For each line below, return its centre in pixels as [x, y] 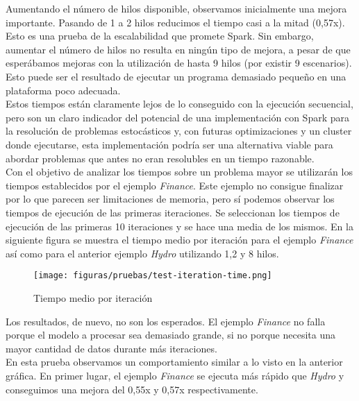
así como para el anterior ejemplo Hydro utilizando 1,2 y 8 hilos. [142, 253]
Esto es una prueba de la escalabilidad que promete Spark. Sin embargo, [160, 36]
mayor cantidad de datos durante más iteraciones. [111, 348]
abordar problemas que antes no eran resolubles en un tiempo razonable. [160, 158]
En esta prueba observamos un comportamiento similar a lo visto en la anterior [174, 362]
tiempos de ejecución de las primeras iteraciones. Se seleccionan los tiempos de [173, 212]
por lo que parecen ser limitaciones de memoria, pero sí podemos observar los [170, 199]
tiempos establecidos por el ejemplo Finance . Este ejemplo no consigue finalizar [175, 185]
